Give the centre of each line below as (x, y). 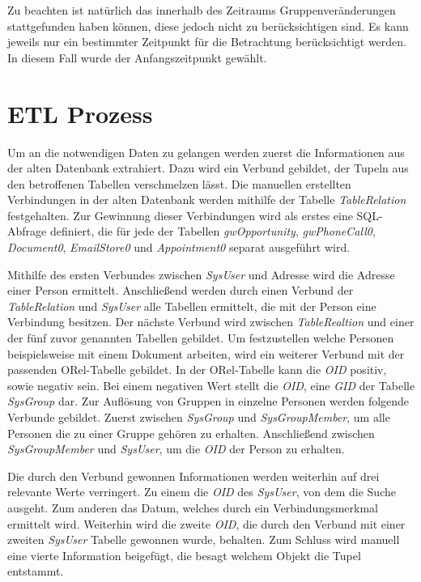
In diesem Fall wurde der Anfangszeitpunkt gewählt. (137, 57)
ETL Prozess (80, 113)
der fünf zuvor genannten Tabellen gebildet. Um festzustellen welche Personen (201, 338)
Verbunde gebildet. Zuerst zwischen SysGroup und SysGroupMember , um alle (199, 417)
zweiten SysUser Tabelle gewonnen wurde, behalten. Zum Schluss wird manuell (204, 540)
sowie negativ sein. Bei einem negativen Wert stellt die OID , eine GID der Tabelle (211, 385)
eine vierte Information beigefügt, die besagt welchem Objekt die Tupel (184, 555)
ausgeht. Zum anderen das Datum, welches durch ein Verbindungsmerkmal (193, 507)
